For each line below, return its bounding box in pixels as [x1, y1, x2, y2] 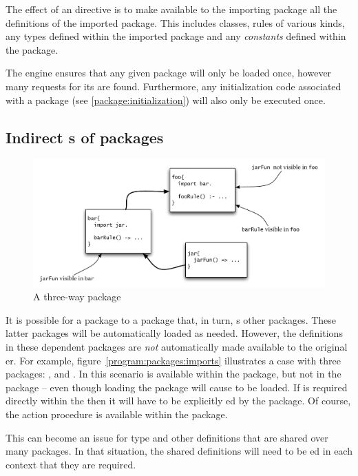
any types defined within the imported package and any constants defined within [6, 29, 346, 43]
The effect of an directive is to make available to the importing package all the [6, 2, 337, 16]
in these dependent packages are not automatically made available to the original [6, 340, 348, 353]
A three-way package [33, 289, 121, 304]
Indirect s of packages [6, 126, 164, 147]
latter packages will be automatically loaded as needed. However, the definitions [6, 326, 343, 340]
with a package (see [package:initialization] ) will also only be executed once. [6, 92, 326, 107]
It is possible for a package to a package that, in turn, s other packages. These [6, 312, 337, 327]
